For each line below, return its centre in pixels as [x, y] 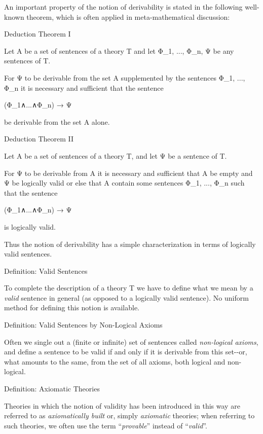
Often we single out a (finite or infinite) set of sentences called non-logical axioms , [131, 341]
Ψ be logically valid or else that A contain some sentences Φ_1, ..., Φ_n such [124, 183]
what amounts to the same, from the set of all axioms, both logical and [115, 361]
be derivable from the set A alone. [57, 121]
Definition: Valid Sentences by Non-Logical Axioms [83, 325]
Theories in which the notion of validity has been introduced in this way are [122, 405]
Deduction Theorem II [39, 139]
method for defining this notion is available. [72, 308]
